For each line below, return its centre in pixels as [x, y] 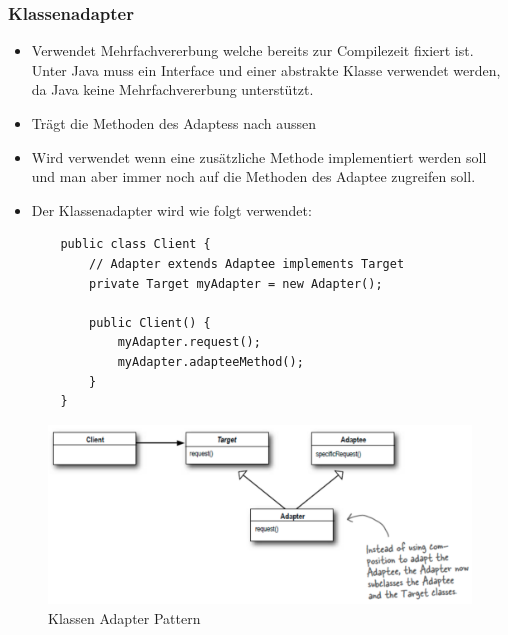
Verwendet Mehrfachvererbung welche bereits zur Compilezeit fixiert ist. [252, 50]
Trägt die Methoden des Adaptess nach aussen [174, 123]
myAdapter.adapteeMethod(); [210, 361]
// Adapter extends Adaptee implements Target [247, 263]
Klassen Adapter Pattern [124, 618]
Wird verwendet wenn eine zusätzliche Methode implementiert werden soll [259, 156]
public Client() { [150, 322]
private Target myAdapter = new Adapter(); [236, 283]
